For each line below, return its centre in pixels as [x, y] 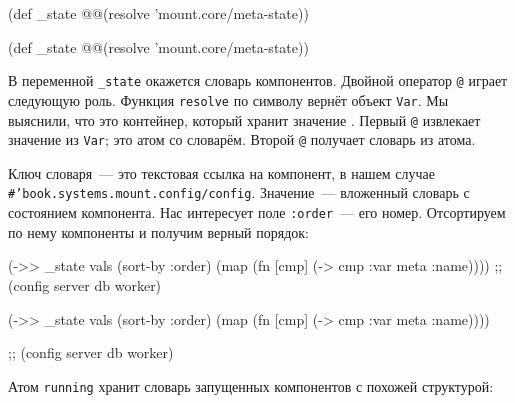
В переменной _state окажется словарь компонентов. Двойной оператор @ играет [258, 80]
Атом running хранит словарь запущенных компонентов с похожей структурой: [251, 385]
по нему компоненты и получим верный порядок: [158, 231]
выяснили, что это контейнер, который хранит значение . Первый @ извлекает [244, 119]
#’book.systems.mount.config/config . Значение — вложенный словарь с [239, 192]
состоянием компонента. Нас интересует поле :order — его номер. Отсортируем [257, 212]
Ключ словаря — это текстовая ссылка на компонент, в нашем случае [222, 172]
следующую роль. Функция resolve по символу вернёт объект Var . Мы [228, 99]
